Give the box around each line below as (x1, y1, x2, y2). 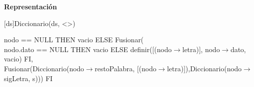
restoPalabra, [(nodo (95, 63, 156, 73)
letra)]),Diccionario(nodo (167, 63, 242, 73)
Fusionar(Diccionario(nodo (4, 63, 84, 73)
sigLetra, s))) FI (4, 73, 53, 83)
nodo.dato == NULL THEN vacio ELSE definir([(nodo (4, 44, 172, 54)
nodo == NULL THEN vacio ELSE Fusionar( (4, 34, 144, 45)
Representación (4, 1, 57, 11)
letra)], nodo (182, 44, 220, 54)
